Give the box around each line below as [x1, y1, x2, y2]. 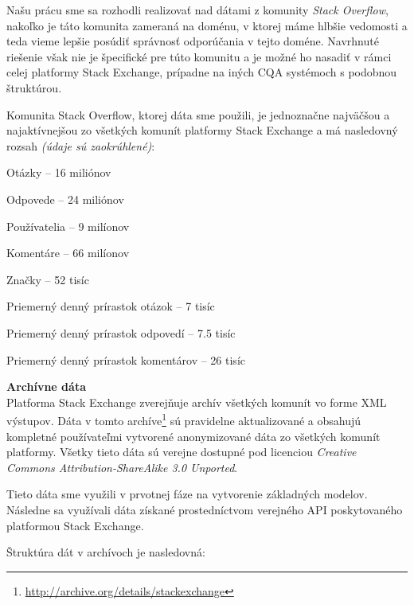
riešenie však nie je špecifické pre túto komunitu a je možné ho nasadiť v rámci [6, 48, 392, 64]
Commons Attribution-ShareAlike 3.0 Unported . [6, 459, 238, 475]
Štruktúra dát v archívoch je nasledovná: [6, 544, 205, 560]
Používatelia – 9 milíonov [6, 217, 130, 234]
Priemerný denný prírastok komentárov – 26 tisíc [6, 351, 245, 368]
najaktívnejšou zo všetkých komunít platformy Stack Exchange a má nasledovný [6, 122, 398, 139]
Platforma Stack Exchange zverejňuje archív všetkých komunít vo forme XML [6, 393, 387, 410]
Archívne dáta [6, 378, 86, 395]
